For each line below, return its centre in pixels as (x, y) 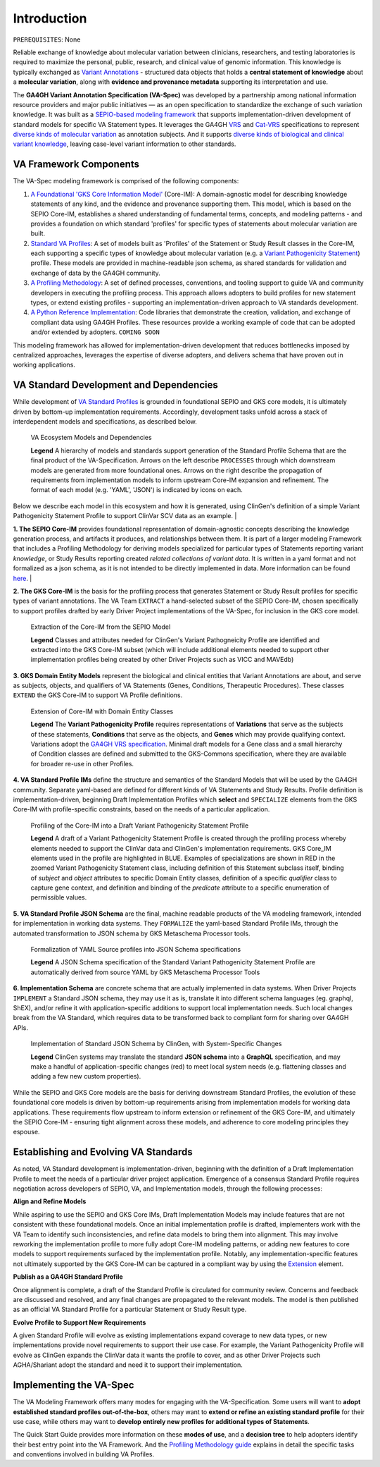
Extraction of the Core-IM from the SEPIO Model (101, 627)
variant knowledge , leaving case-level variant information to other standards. (125, 144)
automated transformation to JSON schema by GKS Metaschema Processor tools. (132, 933)
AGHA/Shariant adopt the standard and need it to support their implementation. (128, 1365)
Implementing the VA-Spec (74, 1385)
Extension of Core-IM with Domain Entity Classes (102, 711)
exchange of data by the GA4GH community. (96, 273)
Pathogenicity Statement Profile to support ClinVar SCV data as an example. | (125, 516)
